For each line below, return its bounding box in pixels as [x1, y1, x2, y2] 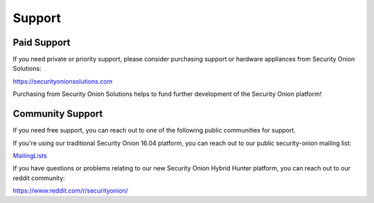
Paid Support [12, 37, 71, 48]
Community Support [12, 108, 103, 120]
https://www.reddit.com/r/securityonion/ [12, 186, 128, 195]
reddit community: [12, 173, 65, 182]
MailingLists [12, 151, 48, 159]
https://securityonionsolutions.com [12, 77, 113, 86]
